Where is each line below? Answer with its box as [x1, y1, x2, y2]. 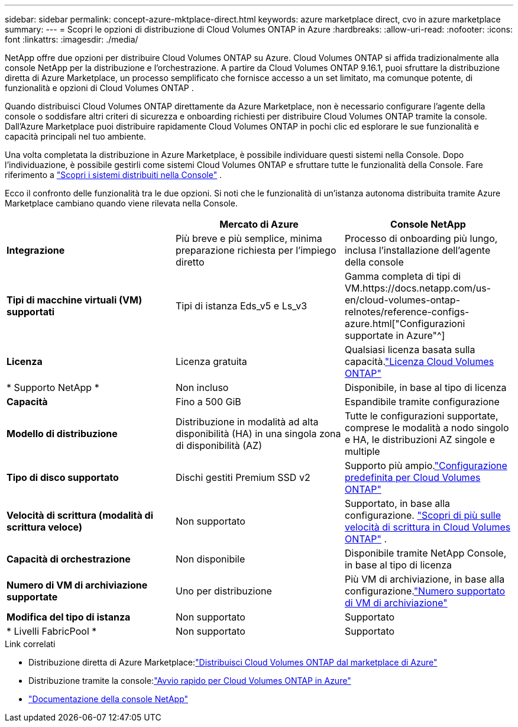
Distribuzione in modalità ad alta [175, 416, 319, 428]
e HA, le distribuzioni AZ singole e [344, 434, 496, 445]
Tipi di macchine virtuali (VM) [7, 294, 143, 306]
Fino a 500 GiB [175, 396, 241, 408]
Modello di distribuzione [7, 428, 118, 440]
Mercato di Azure [219, 218, 299, 230]
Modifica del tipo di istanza [7, 611, 131, 623]
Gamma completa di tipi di [344, 270, 461, 282]
